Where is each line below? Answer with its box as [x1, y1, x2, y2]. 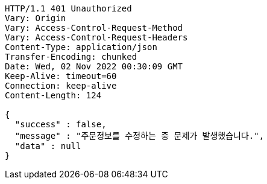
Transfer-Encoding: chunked [5, 52, 137, 62]
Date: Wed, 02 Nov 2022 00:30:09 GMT [5, 62, 183, 71]
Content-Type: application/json [5, 42, 157, 52]
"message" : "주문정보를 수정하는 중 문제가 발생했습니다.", [14, 131, 265, 141]
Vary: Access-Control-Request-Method [5, 23, 183, 33]
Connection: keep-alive [5, 81, 117, 90]
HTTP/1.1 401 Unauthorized [5, 4, 132, 13]
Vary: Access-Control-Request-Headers [5, 33, 188, 42]
